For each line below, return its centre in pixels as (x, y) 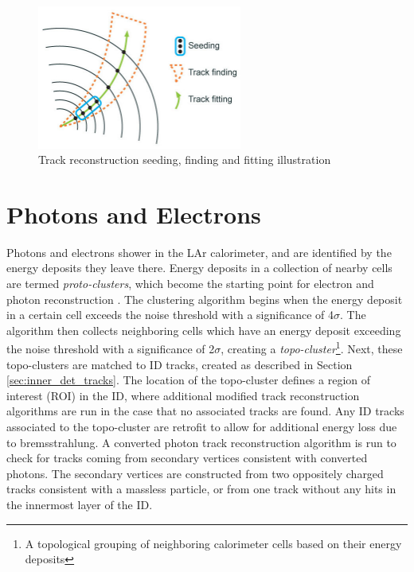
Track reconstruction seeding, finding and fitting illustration (185, 160)
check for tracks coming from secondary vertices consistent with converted (187, 458)
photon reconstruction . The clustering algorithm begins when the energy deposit (205, 299)
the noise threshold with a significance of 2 (111, 349)
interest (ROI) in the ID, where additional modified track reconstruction (183, 395)
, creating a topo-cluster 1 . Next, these (312, 348)
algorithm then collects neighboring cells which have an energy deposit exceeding (204, 330)
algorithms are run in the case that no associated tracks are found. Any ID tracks (205, 411)
